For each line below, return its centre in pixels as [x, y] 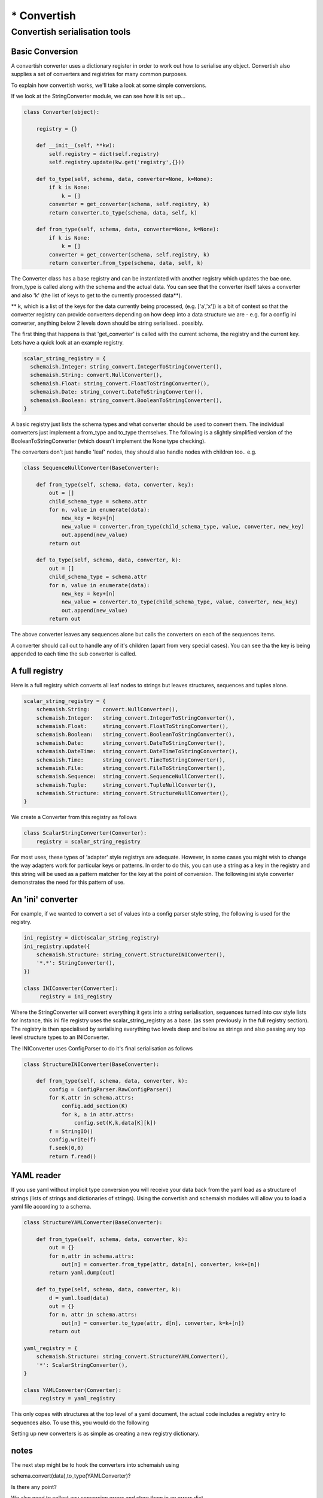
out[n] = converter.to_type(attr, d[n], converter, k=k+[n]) [153, 1323]
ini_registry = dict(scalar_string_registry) [92, 938]
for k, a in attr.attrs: [98, 1114]
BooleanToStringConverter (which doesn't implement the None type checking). [109, 441]
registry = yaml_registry [77, 1399]
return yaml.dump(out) [82, 1273]
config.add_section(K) [95, 1106]
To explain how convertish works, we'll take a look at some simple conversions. [109, 85]
